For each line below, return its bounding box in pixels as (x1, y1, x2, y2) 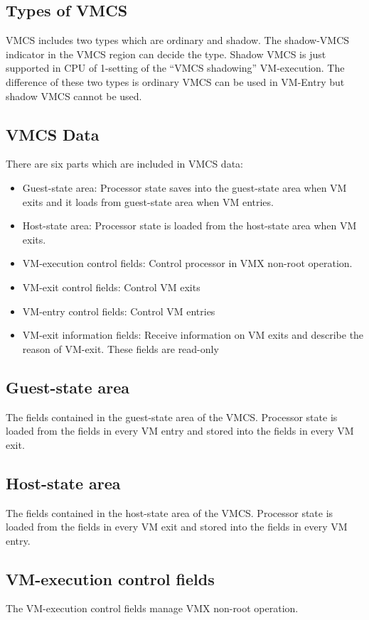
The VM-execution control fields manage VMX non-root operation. (6, 601, 299, 616)
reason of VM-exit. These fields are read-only (22, 341, 219, 356)
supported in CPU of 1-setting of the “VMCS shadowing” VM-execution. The (6, 60, 345, 75)
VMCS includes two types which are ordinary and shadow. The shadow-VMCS (6, 33, 350, 48)
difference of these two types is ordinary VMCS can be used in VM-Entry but (6, 74, 345, 89)
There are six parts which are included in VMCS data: (6, 156, 243, 171)
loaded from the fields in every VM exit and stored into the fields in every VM (6, 519, 348, 534)
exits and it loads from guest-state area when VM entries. (22, 194, 274, 209)
